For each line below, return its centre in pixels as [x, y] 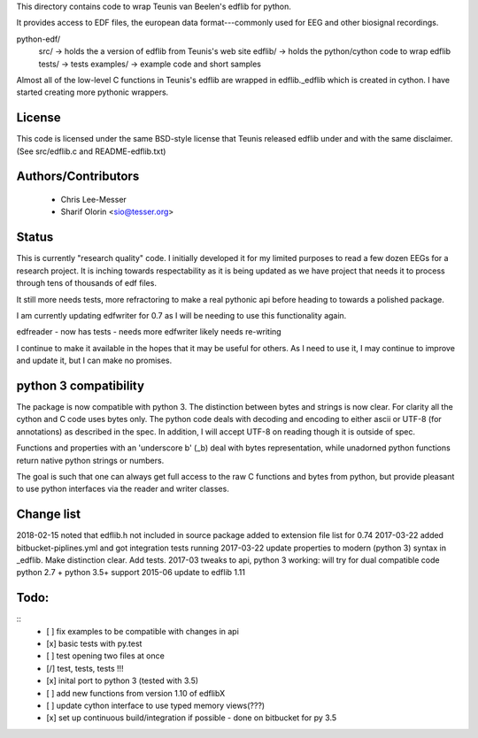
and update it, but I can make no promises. [94, 361]
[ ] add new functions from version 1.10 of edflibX [136, 693]
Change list [49, 515]
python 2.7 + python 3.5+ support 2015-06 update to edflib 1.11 [131, 573]
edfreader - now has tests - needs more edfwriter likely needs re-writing [149, 332]
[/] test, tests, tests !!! [85, 668]
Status [35, 238]
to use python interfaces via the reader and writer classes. [123, 489]
